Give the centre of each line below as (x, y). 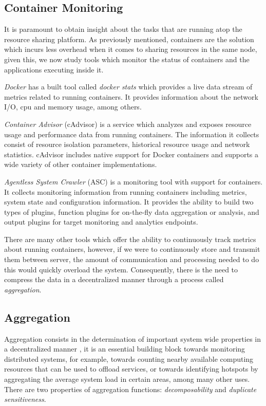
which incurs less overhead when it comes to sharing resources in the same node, (131, 49)
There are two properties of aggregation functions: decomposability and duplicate (130, 389)
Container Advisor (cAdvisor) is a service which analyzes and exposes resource (128, 124)
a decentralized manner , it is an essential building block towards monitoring (125, 349)
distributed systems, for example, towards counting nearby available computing (129, 358)
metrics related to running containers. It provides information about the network (131, 96)
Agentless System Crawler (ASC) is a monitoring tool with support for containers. (134, 181)
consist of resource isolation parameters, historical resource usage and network (127, 144)
